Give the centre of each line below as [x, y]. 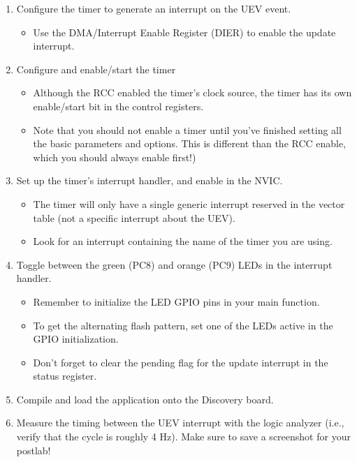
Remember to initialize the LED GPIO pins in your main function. [176, 301]
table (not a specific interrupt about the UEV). [134, 217]
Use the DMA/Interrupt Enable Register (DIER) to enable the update [184, 32]
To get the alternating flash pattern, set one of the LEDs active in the [183, 325]
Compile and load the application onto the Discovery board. [145, 399]
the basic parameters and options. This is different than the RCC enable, [190, 143]
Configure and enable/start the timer [96, 69]
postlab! [34, 450]
